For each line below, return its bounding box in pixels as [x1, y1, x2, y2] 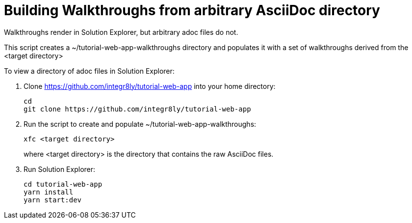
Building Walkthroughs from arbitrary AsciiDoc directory [4, 2, 380, 19]
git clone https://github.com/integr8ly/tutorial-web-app [24, 105, 251, 113]
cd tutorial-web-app [24, 180, 103, 188]
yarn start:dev [24, 195, 82, 204]
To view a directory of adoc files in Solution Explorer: [4, 66, 175, 75]
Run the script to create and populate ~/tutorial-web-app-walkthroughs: [24, 119, 257, 128]
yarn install [24, 188, 74, 196]
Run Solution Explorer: [24, 165, 96, 173]
